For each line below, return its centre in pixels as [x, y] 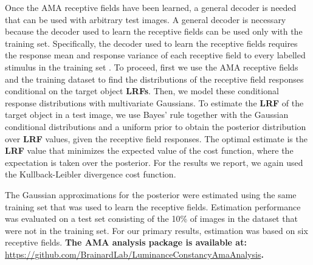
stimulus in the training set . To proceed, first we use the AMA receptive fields [152, 67]
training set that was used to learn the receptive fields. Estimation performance [153, 206]
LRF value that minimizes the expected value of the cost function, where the [149, 150]
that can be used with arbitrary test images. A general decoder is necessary [146, 19]
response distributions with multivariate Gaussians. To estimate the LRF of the [154, 102]
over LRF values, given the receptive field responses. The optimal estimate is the [156, 138]
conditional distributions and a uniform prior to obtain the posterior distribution [156, 126]
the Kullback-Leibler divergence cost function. [91, 174]
